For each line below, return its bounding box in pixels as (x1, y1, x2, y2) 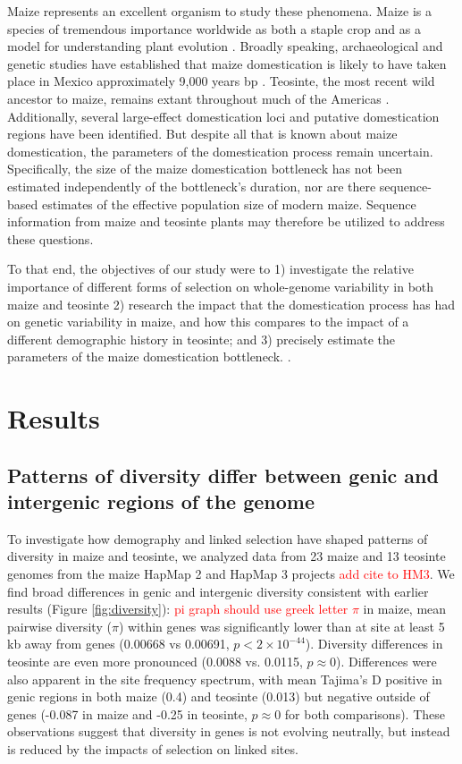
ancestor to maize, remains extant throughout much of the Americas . (7, 89, 390, 107)
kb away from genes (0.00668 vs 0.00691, (7, 634, 230, 653)
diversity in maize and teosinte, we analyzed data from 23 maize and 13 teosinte (7, 547, 446, 565)
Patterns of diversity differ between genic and (7, 461, 439, 488)
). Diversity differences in (305, 634, 443, 653)
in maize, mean (363, 599, 447, 618)
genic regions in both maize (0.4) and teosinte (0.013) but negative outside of (7, 687, 430, 706)
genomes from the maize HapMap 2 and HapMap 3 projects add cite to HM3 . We (7, 565, 455, 583)
